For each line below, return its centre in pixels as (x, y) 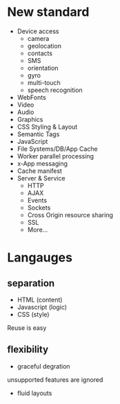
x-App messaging (42, 163)
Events (37, 200)
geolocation (44, 46)
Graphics (30, 119)
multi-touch (44, 82)
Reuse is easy (27, 328)
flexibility (28, 350)
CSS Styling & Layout (47, 127)
